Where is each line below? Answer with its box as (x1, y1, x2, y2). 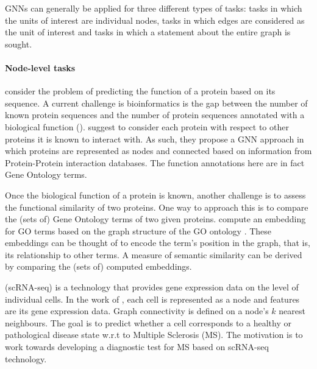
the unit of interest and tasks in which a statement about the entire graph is (5, 26, 291, 38)
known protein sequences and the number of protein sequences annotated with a (5, 108, 305, 121)
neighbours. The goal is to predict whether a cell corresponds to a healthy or (5, 316, 291, 329)
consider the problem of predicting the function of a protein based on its (5, 85, 276, 97)
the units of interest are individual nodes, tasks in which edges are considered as (5, 13, 305, 26)
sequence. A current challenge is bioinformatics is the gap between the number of (5, 96, 308, 109)
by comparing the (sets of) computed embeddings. (5, 260, 192, 273)
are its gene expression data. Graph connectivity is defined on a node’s (5, 304, 269, 317)
